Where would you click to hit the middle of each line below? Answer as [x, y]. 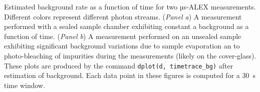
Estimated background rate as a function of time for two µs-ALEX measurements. [130, 6]
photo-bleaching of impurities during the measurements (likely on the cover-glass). [130, 55]
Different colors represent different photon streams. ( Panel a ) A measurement [123, 16]
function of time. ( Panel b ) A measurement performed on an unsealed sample [123, 36]
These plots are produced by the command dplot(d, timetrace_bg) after [119, 65]
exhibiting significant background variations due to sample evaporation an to [122, 46]
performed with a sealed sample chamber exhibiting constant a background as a [126, 26]
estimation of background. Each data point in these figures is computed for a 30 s [130, 75]
